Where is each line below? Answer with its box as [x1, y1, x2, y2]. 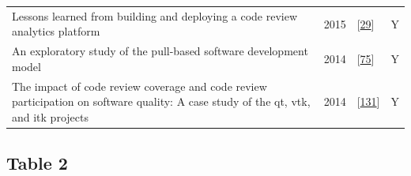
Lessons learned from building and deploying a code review [12, 7, 298, 24]
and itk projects [12, 108, 89, 125]
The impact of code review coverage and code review [12, 77, 267, 94]
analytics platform [12, 23, 100, 39]
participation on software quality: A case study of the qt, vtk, [12, 93, 311, 110]
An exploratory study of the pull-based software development [12, 43, 308, 59]
